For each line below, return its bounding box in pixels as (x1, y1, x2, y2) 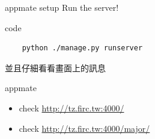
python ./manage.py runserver (22, 44, 143, 53)
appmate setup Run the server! (5, 1, 119, 13)
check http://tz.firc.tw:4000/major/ (19, 122, 150, 134)
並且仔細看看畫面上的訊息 (5, 61, 106, 74)
